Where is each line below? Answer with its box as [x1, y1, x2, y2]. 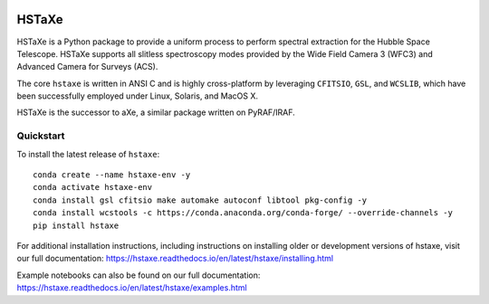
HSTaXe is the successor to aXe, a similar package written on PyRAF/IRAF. [16, 107, 296, 118]
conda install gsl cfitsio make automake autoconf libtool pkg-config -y [33, 195, 368, 205]
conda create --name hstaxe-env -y [33, 170, 191, 180]
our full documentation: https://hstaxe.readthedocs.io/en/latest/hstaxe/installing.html [16, 253, 334, 264]
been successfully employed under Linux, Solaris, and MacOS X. [16, 90, 258, 101]
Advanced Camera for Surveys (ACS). [16, 62, 158, 72]
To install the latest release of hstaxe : [16, 148, 160, 159]
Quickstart [16, 129, 65, 142]
